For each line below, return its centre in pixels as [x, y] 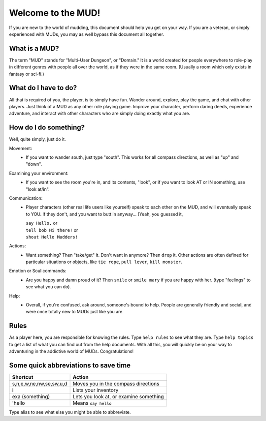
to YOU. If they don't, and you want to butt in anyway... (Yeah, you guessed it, [104, 214]
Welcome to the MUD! [55, 13]
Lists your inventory [96, 390]
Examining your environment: [39, 173]
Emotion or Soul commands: [38, 271]
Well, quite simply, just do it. [37, 139]
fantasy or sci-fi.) [27, 74]
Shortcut [23, 377]
